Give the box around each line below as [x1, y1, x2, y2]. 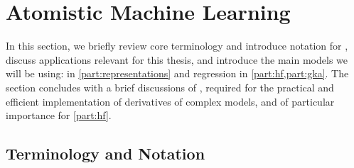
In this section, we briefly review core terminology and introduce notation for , [6, 38, 348, 53]
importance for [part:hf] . [6, 108, 112, 123]
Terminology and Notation [6, 142, 205, 164]
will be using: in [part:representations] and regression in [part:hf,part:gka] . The [6, 66, 349, 81]
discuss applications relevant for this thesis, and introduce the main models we [6, 52, 348, 67]
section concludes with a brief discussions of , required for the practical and [6, 79, 334, 94]
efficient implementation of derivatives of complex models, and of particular [6, 94, 335, 108]
